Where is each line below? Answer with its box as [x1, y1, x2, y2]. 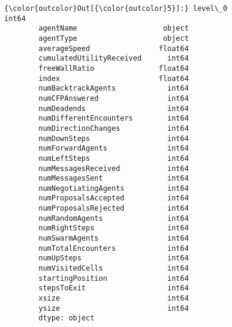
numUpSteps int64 [38, 254, 189, 263]
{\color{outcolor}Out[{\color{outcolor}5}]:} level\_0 [4, 4, 228, 13]
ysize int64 [38, 304, 189, 313]
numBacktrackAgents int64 [38, 84, 189, 93]
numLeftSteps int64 [38, 154, 189, 163]
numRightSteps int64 [38, 224, 189, 233]
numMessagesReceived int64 [38, 164, 189, 173]
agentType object [38, 34, 189, 43]
